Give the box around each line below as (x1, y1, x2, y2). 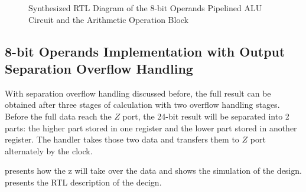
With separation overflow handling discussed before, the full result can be (5, 87, 271, 99)
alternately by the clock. (5, 144, 93, 157)
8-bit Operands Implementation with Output (5, 42, 285, 60)
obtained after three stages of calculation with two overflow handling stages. (5, 98, 280, 111)
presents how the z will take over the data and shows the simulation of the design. (5, 164, 302, 177)
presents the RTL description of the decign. (5, 176, 162, 188)
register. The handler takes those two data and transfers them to (5, 133, 239, 145)
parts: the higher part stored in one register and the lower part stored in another (5, 121, 297, 134)
